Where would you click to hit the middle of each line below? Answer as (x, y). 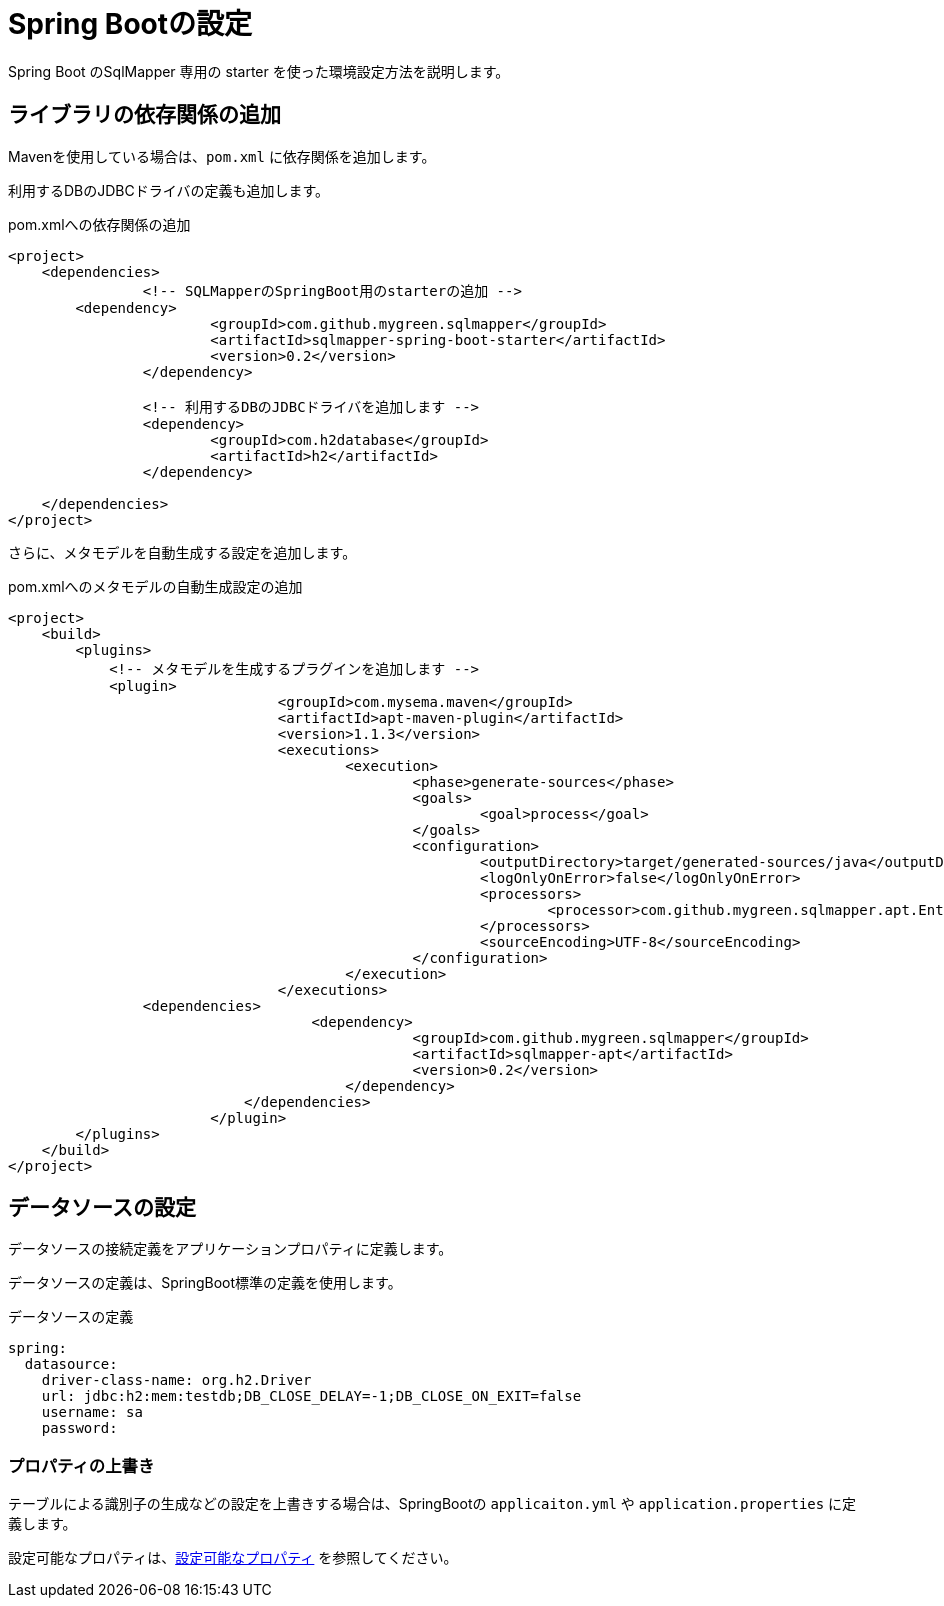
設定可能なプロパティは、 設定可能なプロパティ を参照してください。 (233, 1558)
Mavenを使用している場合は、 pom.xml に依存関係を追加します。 (222, 156)
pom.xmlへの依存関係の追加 (99, 224)
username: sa (92, 1412)
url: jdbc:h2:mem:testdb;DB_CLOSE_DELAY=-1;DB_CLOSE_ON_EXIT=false (311, 1396)
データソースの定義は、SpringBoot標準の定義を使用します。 (205, 1283)
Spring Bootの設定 (130, 24)
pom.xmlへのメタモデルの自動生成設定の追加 (155, 586)
